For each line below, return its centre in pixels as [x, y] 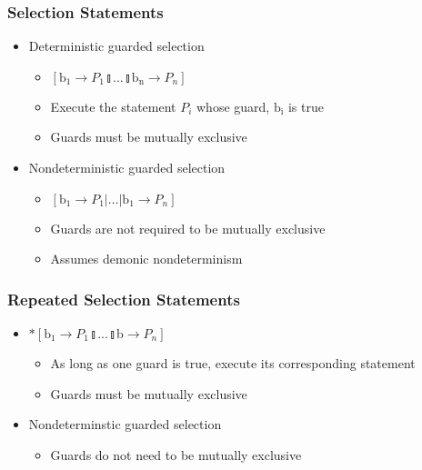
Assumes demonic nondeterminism [146, 259]
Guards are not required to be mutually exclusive [188, 228]
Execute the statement [113, 106]
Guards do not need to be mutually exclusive [176, 454]
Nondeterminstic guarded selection [125, 424]
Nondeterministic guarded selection [127, 167]
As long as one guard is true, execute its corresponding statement [233, 363]
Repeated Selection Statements [124, 299]
